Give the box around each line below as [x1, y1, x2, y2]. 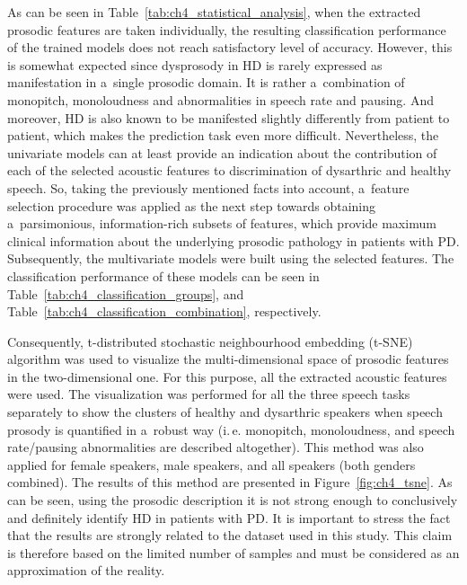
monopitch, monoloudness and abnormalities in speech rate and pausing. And [7, 90, 434, 109]
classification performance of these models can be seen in [7, 266, 320, 285]
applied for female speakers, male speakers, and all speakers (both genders [7, 455, 416, 474]
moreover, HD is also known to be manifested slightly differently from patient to [7, 108, 450, 127]
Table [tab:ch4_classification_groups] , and [7, 284, 244, 303]
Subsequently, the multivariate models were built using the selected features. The [7, 249, 454, 268]
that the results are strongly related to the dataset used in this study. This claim [7, 526, 453, 545]
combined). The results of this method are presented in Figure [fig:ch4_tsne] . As [7, 473, 453, 492]
